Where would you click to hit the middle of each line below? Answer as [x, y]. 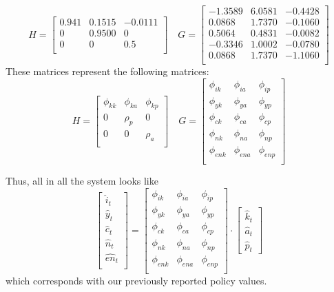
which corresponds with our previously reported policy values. [136, 280]
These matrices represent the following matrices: [107, 71]
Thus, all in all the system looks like [82, 180]
